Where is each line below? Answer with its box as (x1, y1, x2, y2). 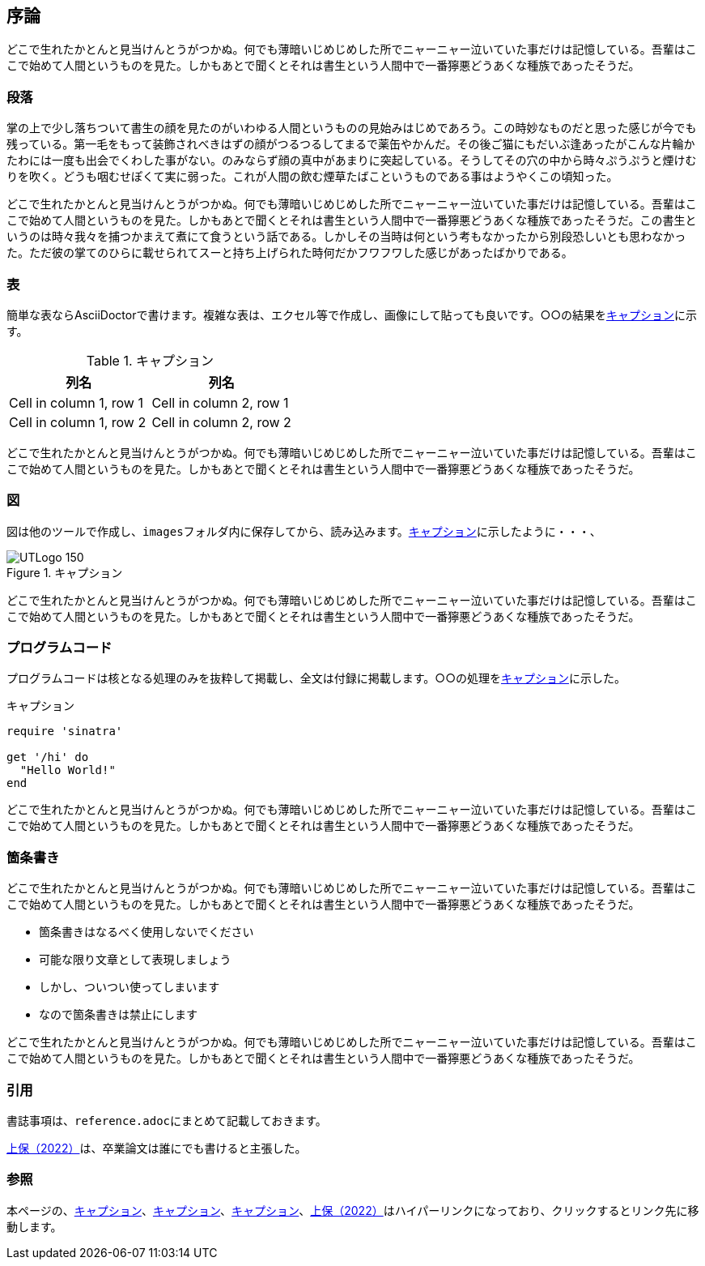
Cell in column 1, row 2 (9, 413, 147, 430)
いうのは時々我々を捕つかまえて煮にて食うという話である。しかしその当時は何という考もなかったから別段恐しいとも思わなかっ (6, 229, 686, 244)
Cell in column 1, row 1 (9, 394, 143, 411)
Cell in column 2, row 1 (151, 394, 289, 411)
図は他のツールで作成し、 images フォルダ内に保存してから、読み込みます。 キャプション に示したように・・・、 (6, 524, 601, 538)
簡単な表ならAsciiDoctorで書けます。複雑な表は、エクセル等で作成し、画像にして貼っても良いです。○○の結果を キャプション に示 (6, 307, 697, 322)
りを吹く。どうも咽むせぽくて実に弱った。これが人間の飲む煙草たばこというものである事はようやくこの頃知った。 (6, 169, 618, 184)
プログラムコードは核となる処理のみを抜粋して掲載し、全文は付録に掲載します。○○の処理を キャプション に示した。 (6, 671, 626, 686)
